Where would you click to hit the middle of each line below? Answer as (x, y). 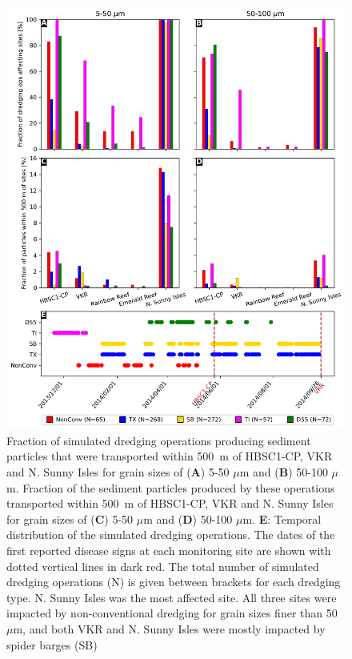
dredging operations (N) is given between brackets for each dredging (174, 582)
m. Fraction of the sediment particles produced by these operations (171, 487)
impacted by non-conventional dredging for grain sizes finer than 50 (172, 613)
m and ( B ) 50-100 (284, 471)
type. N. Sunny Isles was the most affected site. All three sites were (172, 597)
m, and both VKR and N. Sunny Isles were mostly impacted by (169, 628)
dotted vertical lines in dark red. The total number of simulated (163, 566)
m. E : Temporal (282, 518)
